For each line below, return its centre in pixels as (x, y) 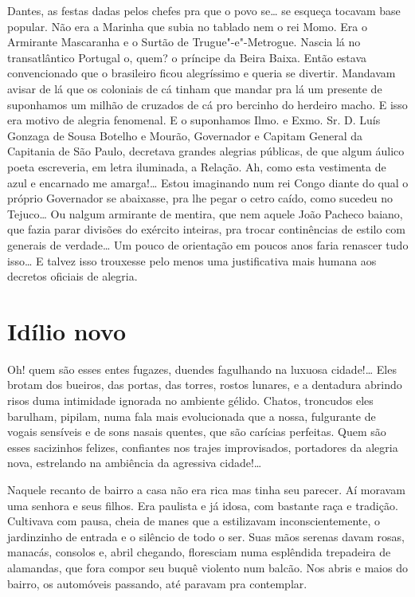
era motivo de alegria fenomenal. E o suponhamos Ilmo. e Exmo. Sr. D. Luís (194, 120)
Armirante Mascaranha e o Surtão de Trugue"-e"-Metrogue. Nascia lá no (184, 42)
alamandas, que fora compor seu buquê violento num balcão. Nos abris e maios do (207, 567)
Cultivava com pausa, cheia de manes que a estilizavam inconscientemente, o (194, 521)
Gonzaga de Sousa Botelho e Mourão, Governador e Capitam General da (185, 135)
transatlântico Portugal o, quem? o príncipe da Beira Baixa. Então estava (187, 57)
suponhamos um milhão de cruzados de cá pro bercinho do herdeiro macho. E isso (207, 104)
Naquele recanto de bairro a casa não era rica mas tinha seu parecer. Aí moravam (206, 489)
